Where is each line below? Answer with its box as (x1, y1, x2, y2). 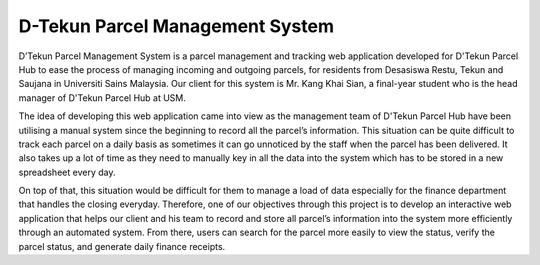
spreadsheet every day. (18, 166, 116, 178)
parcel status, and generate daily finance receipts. (18, 240, 226, 252)
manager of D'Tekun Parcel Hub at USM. (18, 91, 187, 104)
